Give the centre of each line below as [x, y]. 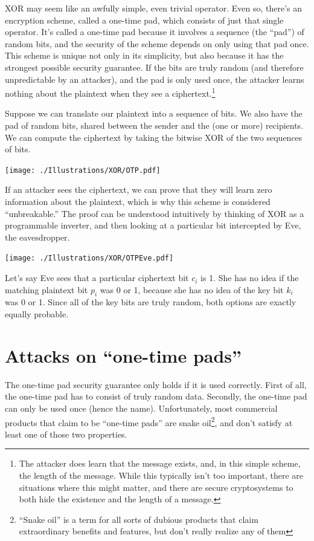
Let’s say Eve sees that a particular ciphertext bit [97, 278]
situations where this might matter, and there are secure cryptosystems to [156, 487]
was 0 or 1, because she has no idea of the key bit [192, 289]
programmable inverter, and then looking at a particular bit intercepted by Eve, [153, 225]
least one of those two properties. [66, 434]
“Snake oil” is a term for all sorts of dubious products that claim [139, 519]
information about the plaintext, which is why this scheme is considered [138, 202]
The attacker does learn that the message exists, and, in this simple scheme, [160, 463]
